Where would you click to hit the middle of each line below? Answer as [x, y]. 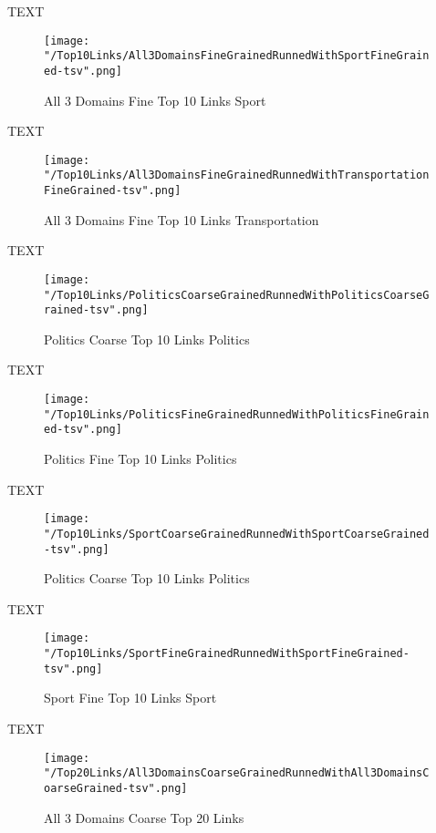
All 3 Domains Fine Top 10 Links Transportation [182, 219]
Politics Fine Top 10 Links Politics [140, 459]
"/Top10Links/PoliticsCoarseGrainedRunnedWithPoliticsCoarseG [237, 295]
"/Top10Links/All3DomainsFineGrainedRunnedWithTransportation [237, 175]
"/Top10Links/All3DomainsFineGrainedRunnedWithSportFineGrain [237, 56]
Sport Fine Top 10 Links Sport [130, 698]
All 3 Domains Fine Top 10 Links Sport [155, 100]
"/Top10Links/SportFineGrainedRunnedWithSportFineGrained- [227, 654]
